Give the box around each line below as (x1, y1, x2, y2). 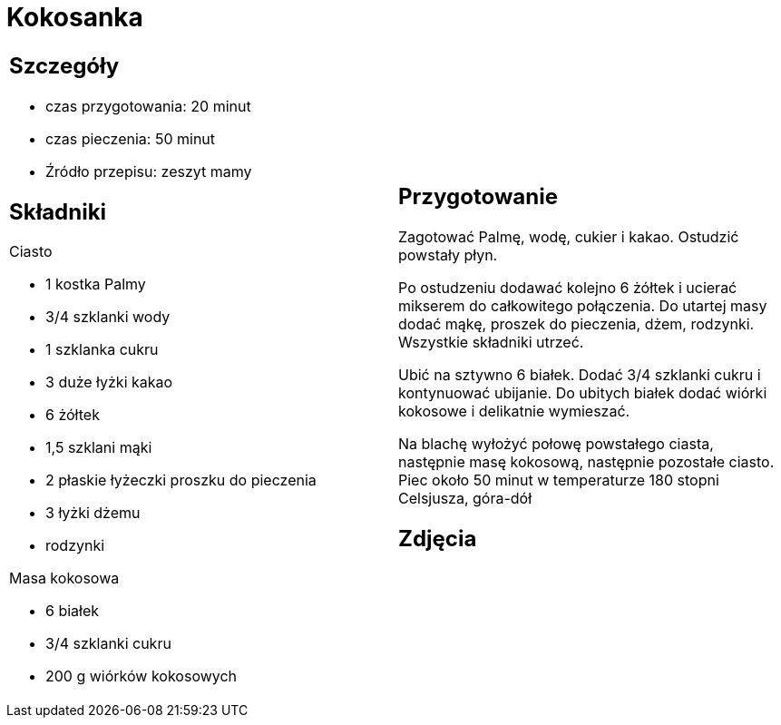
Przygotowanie (398, 182, 558, 210)
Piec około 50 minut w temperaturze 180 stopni (398, 470, 719, 489)
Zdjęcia (398, 524, 477, 552)
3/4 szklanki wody (45, 308, 171, 327)
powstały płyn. (398, 245, 498, 264)
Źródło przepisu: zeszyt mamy (45, 162, 252, 181)
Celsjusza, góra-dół (398, 488, 532, 507)
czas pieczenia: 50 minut (45, 129, 216, 148)
